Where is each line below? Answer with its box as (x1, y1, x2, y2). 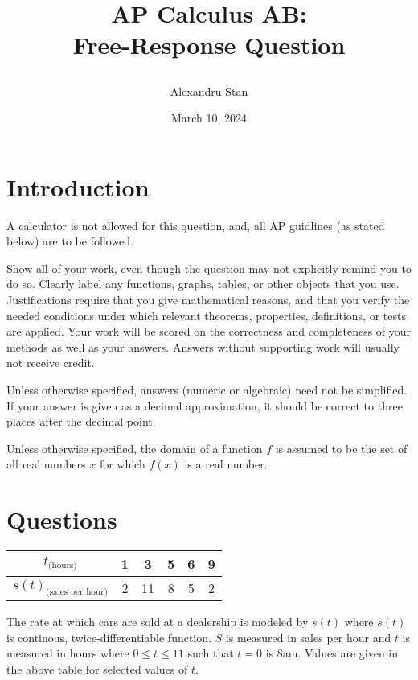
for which (99, 455, 145, 472)
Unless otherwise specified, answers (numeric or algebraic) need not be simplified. (6, 381, 408, 398)
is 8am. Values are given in (265, 645, 398, 661)
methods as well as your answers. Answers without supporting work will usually (6, 338, 400, 355)
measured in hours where (6, 645, 129, 661)
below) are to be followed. (6, 233, 133, 249)
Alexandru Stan (170, 82, 248, 99)
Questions (6, 503, 117, 536)
